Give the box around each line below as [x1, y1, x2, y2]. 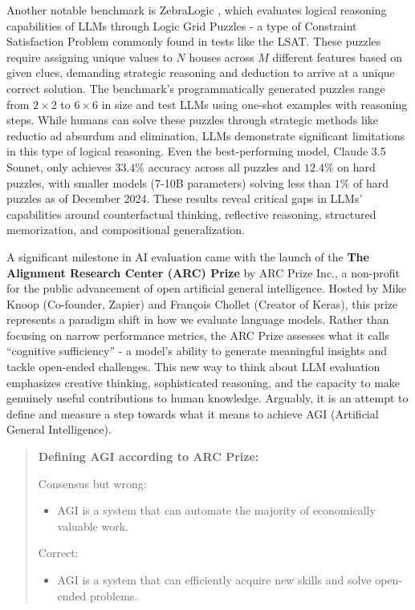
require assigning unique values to [6, 48, 173, 65]
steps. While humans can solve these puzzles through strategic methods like [6, 111, 379, 128]
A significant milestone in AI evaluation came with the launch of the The [6, 248, 369, 265]
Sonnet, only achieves [6, 158, 112, 175]
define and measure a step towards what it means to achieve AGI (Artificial [6, 405, 379, 422]
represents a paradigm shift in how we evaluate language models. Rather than [6, 311, 389, 328]
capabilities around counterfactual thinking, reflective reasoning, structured [6, 205, 376, 222]
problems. [90, 587, 138, 604]
